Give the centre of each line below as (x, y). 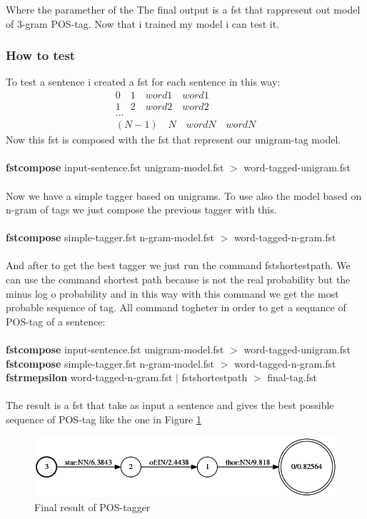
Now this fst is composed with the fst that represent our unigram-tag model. (174, 140)
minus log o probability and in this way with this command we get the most (172, 293)
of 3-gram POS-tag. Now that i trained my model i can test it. (142, 23)
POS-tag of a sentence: (56, 321)
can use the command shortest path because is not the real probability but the (178, 279)
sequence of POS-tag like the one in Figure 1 (104, 419)
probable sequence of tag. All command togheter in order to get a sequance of (176, 307)
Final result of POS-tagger (92, 507)
